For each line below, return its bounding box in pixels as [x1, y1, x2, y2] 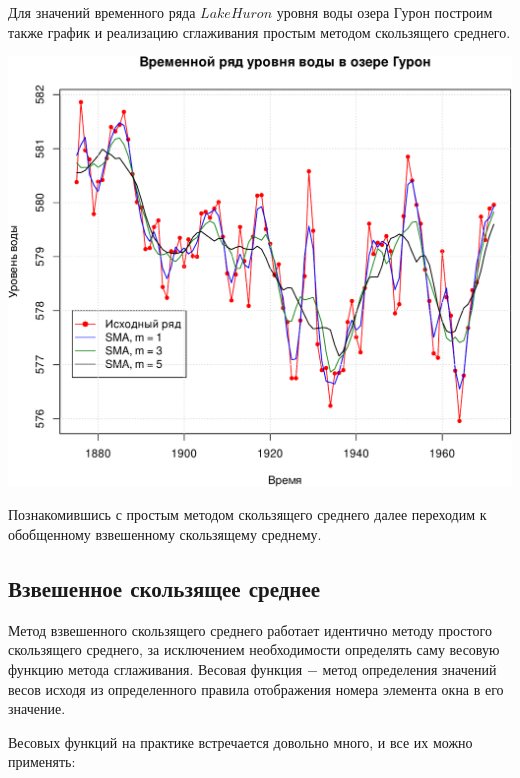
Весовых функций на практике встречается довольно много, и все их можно [8, 731, 473, 752]
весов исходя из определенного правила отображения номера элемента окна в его [8, 678, 504, 699]
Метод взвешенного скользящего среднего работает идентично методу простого [8, 619, 492, 640]
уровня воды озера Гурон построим [276, 2, 493, 22]
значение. [8, 698, 66, 719]
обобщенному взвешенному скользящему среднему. [8, 524, 322, 545]
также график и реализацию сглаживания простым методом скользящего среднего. [8, 21, 511, 42]
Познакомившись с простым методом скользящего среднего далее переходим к [8, 504, 487, 525]
